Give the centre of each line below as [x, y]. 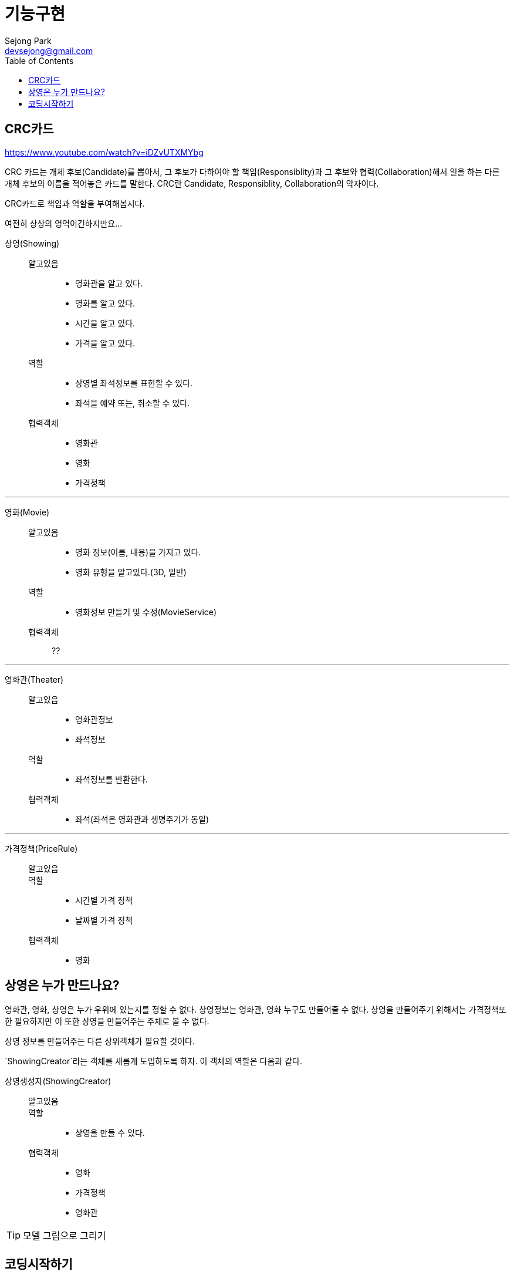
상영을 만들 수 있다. [110, 1133]
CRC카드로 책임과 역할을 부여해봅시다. [75, 203]
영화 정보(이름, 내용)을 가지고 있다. [138, 552]
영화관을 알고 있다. [109, 283]
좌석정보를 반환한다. [111, 779]
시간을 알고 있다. [105, 323]
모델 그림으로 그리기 [65, 1236]
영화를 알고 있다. [105, 303]
